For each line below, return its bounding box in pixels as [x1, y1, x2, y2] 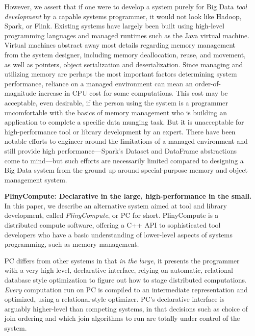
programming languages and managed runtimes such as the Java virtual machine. [4, 30, 250, 40]
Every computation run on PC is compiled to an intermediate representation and [4, 284, 248, 294]
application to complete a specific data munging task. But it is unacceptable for [4, 117, 244, 127]
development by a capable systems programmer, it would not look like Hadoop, [4, 11, 242, 21]
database [4, 275, 31, 285]
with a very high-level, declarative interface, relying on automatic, [4, 265, 203, 275]
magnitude [4, 88, 36, 98]
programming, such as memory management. [4, 239, 139, 249]
